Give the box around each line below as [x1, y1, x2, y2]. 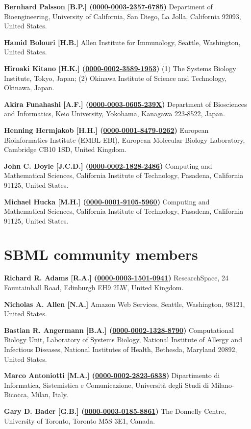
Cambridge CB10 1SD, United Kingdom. [4, 144, 127, 154]
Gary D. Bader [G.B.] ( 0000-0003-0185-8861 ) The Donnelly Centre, [4, 405, 226, 416]
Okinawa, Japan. [4, 82, 54, 93]
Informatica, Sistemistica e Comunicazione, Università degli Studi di [4, 379, 209, 390]
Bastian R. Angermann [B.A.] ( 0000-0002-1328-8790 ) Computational [4, 325, 234, 335]
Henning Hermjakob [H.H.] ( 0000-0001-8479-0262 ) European [4, 125, 209, 135]
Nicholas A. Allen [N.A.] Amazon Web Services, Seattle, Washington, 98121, [4, 299, 245, 309]
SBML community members [4, 244, 198, 264]
